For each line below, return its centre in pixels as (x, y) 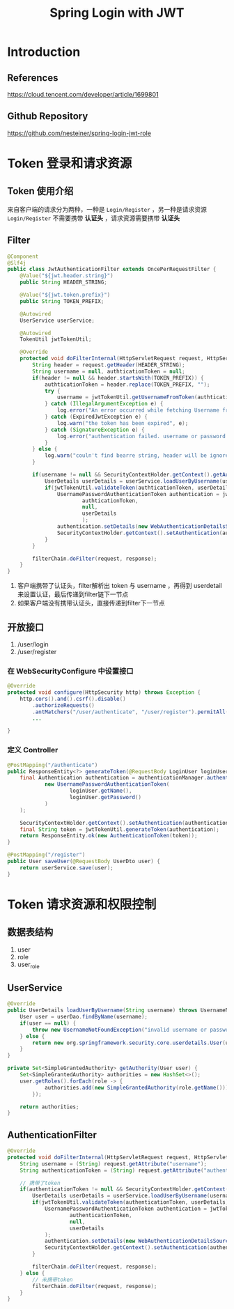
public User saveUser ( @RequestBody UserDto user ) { (84, 862)
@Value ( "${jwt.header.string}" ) (67, 276)
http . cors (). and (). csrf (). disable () (73, 699)
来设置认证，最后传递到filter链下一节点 (73, 594)
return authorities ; (49, 1107)
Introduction (44, 52)
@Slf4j (17, 263)
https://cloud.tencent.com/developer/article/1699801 (83, 94)
